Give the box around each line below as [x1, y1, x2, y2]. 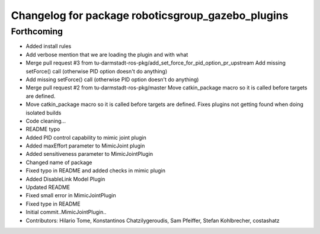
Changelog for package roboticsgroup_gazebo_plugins [11, 9, 289, 22]
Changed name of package [25, 159, 92, 166]
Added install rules [25, 43, 72, 50]
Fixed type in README [25, 200, 81, 207]
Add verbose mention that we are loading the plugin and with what [25, 51, 188, 58]
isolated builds [25, 109, 62, 116]
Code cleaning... [25, 117, 66, 124]
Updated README [25, 184, 71, 191]
